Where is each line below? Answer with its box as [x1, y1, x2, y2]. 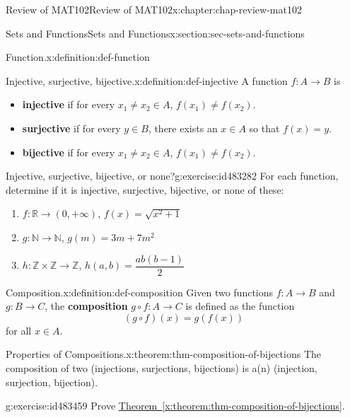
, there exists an [148, 120, 218, 135]
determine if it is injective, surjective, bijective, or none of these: [6, 182, 284, 197]
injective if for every [22, 97, 115, 112]
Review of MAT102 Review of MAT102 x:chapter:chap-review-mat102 [6, 2, 302, 16]
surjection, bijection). [6, 374, 98, 389]
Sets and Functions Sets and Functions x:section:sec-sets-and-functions [6, 25, 305, 40]
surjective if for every [22, 120, 121, 135]
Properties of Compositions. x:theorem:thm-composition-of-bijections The [6, 347, 322, 361]
